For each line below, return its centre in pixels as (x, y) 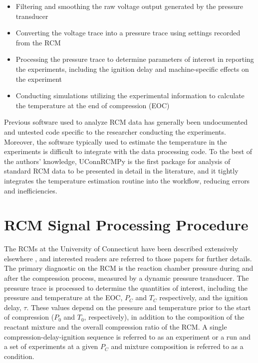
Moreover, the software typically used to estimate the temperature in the (116, 141)
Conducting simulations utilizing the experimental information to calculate (130, 95)
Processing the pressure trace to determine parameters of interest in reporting (135, 59)
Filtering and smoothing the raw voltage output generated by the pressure (129, 6)
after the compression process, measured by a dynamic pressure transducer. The (127, 278)
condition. (19, 356)
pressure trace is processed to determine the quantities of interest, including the (126, 287)
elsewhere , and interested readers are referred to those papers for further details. (128, 258)
